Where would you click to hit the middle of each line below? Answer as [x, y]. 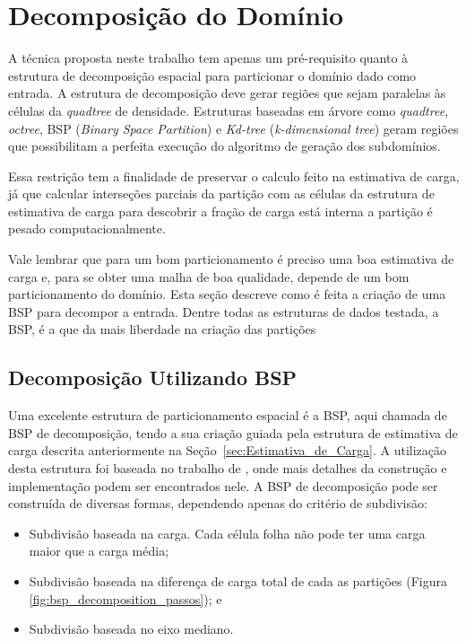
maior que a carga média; [99, 551]
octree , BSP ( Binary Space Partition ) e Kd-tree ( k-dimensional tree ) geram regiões [233, 128]
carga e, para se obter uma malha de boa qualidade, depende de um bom [209, 276]
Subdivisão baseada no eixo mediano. [131, 629]
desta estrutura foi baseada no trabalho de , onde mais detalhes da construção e [228, 468]
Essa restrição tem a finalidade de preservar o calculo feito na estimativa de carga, [234, 176]
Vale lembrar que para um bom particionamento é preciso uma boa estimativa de [231, 259]
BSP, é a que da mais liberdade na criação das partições [162, 329]
